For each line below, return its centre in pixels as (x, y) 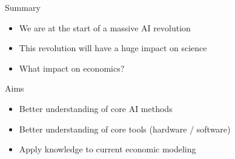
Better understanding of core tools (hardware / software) (125, 129)
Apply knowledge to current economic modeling (108, 149)
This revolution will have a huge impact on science (113, 48)
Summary (23, 7)
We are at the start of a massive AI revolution (105, 27)
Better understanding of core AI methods (96, 108)
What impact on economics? (72, 68)
